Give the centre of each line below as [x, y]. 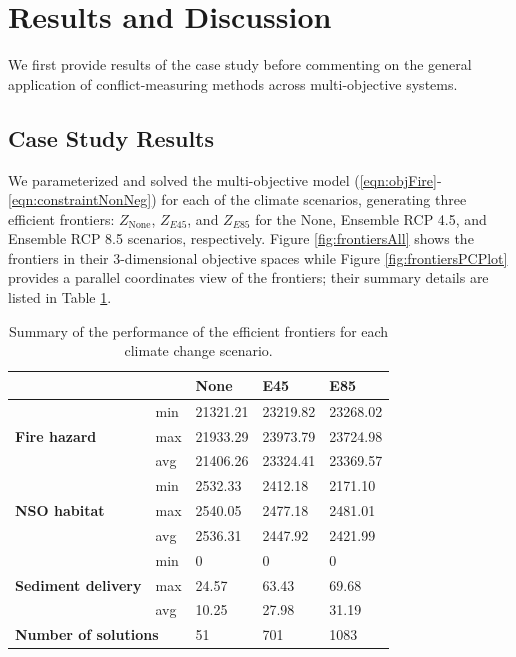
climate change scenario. [198, 350]
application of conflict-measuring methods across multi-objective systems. [233, 83]
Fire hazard [56, 435]
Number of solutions [87, 634]
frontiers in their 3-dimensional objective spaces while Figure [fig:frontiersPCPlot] [258, 257]
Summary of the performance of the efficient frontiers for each [199, 330]
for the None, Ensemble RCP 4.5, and [371, 218]
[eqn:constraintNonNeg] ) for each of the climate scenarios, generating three [237, 199]
